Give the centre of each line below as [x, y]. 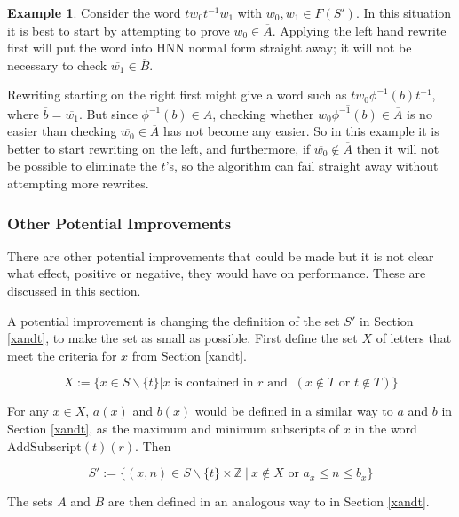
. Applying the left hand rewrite [359, 30]
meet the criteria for [62, 355]
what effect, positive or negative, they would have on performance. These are [217, 273]
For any [28, 411]
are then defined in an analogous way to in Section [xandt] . [269, 501]
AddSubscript [44, 447]
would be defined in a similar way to [294, 411]
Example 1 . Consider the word [94, 12]
